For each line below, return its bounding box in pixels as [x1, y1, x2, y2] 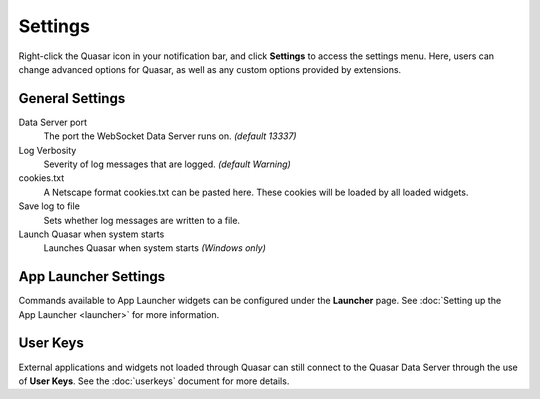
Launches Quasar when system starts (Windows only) [43, 242, 267, 254]
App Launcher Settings [18, 268, 166, 285]
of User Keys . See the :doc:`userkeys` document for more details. [18, 375, 290, 387]
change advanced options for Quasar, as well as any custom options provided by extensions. [18, 63, 402, 75]
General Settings [18, 90, 126, 107]
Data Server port [18, 116, 88, 128]
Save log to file [18, 200, 80, 212]
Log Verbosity [18, 144, 77, 156]
